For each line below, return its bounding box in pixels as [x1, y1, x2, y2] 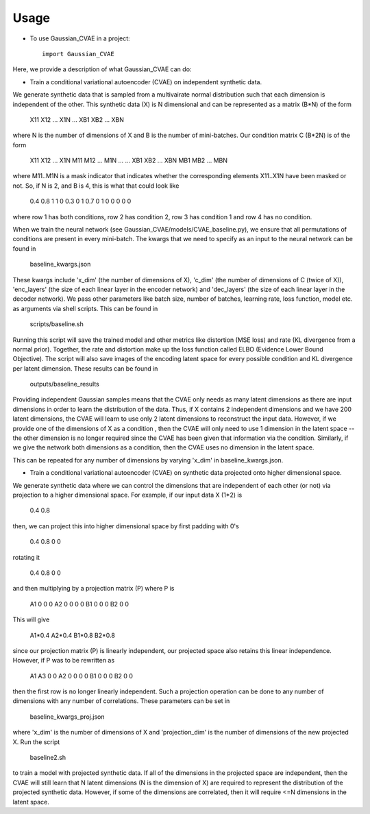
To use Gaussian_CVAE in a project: [29, 34, 130, 42]
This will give [12, 615, 50, 624]
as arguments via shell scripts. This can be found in [12, 304, 158, 312]
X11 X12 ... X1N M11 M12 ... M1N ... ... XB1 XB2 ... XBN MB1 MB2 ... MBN [29, 156, 227, 164]
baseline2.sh [29, 754, 66, 762]
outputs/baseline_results [29, 380, 99, 388]
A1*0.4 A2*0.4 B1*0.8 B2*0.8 [29, 631, 116, 639]
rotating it [12, 553, 40, 561]
